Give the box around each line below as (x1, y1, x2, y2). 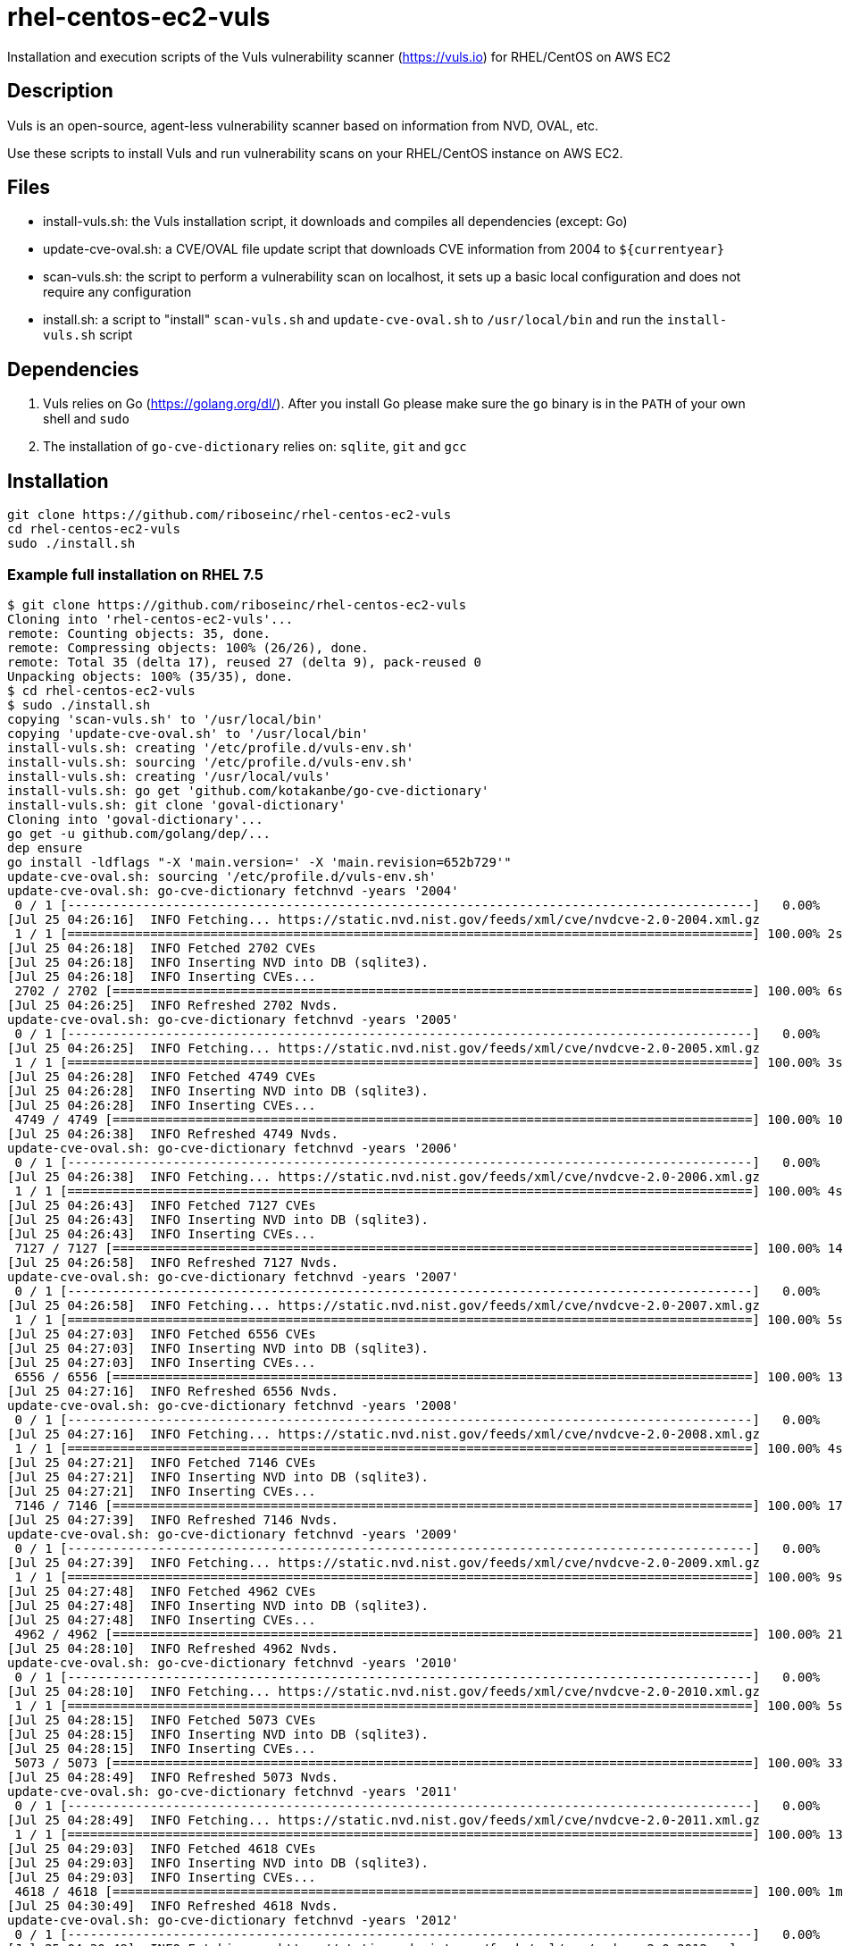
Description (7, 80, 113, 103)
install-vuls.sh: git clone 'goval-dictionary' (7, 797, 346, 812)
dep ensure (7, 840, 83, 855)
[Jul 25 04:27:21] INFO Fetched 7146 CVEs (7, 1455, 316, 1470)
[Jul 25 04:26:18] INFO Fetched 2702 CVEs (7, 940, 316, 955)
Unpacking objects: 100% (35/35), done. (7, 668, 294, 684)
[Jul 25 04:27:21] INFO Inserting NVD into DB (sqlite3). (7, 1469, 430, 1484)
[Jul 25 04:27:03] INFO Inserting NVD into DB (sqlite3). (7, 1340, 430, 1355)
